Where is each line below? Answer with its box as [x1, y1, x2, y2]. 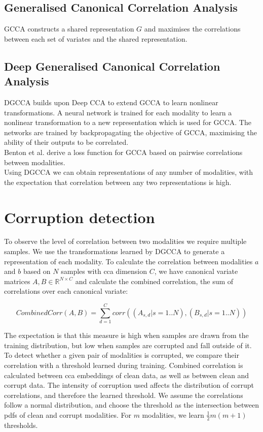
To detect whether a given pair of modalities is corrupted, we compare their [4, 350, 239, 360]
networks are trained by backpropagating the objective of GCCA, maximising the [4, 127, 257, 137]
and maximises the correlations [144, 23, 241, 34]
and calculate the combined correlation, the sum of [75, 275, 234, 286]
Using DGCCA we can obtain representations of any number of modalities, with [4, 167, 253, 177]
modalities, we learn [142, 409, 204, 420]
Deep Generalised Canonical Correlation [4, 58, 220, 74]
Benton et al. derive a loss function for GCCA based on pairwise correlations [4, 146, 243, 157]
